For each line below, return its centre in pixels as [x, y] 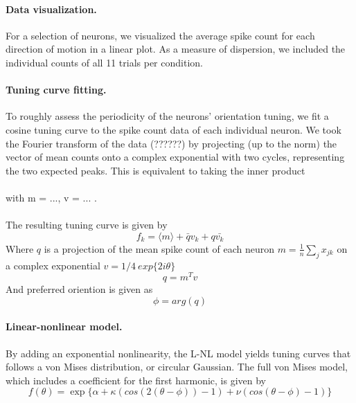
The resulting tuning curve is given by [87, 225]
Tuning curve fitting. [56, 90]
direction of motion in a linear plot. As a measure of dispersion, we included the [176, 49]
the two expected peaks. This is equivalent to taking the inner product [155, 170]
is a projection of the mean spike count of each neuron [159, 248]
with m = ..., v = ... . [51, 197]
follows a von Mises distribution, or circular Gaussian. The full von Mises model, [177, 367]
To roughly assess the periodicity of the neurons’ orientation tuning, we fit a [167, 116]
